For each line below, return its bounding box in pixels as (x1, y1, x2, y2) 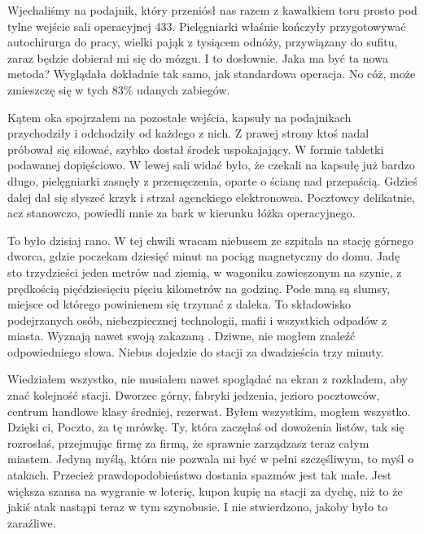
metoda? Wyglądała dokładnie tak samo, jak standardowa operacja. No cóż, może (7, 65, 416, 82)
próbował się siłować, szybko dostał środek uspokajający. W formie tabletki (7, 140, 384, 157)
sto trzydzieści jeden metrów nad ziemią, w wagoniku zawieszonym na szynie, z (7, 263, 402, 280)
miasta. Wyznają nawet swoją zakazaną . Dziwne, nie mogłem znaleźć (7, 327, 356, 344)
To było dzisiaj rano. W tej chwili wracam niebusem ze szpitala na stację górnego (7, 231, 413, 248)
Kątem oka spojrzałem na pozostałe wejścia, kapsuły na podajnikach (7, 108, 352, 125)
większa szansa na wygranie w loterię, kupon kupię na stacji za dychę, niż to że (7, 482, 403, 499)
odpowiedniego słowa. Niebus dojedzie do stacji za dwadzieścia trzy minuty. (7, 343, 384, 360)
